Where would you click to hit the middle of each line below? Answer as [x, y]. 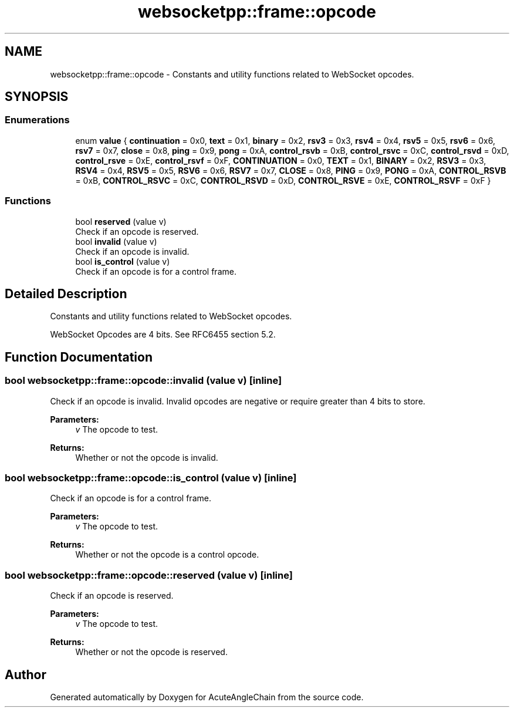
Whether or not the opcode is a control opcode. [167, 555]
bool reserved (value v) [121, 221]
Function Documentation [79, 357]
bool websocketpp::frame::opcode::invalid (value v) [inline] [143, 381]
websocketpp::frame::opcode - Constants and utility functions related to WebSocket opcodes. [232, 74]
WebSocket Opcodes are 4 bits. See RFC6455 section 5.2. [163, 335]
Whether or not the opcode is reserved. [151, 652]
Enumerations [37, 120]
